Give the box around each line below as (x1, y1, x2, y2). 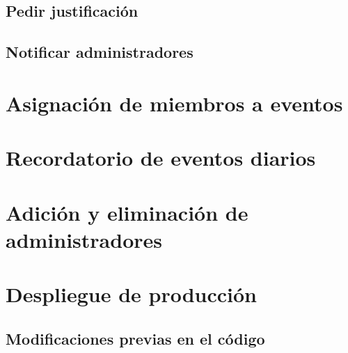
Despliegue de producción (6, 280, 258, 308)
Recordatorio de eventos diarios (6, 143, 316, 172)
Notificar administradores (6, 41, 193, 63)
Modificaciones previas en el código (6, 327, 265, 349)
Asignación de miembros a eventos (6, 88, 343, 117)
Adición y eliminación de (6, 198, 248, 226)
